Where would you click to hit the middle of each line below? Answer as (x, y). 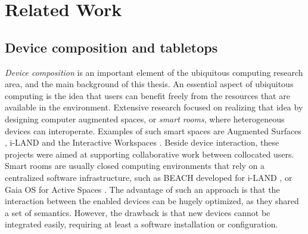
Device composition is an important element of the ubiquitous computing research (154, 72)
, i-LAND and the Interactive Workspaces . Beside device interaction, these (142, 142)
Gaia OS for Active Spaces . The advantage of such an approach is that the (142, 189)
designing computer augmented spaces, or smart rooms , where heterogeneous (145, 118)
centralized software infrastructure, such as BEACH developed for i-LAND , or (149, 177)
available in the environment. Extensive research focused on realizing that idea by (154, 107)
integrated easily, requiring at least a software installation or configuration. (141, 224)
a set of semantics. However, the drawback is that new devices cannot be (138, 212)
